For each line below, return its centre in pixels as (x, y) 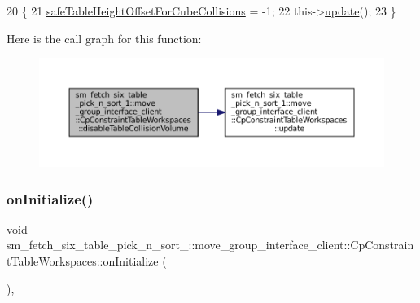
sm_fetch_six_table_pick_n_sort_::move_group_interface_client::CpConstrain (210, 245)
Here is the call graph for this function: (104, 38)
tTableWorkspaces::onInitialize (83, 261)
